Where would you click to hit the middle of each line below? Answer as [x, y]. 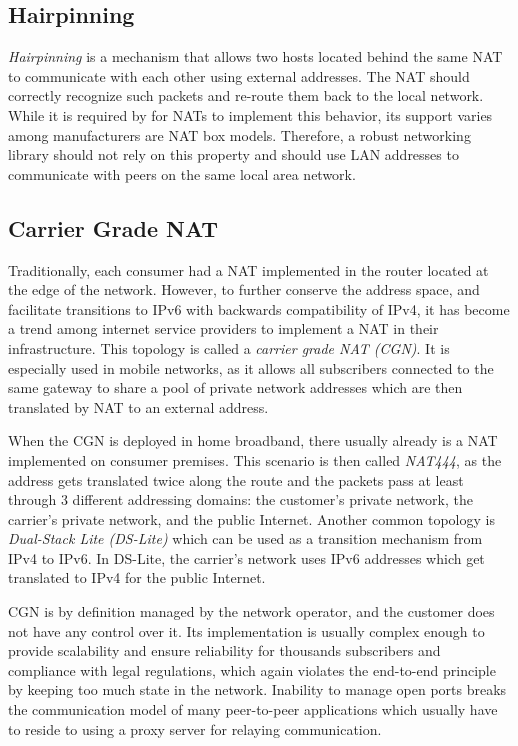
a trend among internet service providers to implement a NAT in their [223, 328]
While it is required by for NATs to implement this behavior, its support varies [250, 114]
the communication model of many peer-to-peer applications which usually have [253, 709]
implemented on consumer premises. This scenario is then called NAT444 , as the [255, 459]
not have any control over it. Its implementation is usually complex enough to [246, 630]
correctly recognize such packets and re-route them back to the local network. [246, 95]
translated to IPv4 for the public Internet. [137, 577]
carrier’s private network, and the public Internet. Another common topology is [251, 518]
